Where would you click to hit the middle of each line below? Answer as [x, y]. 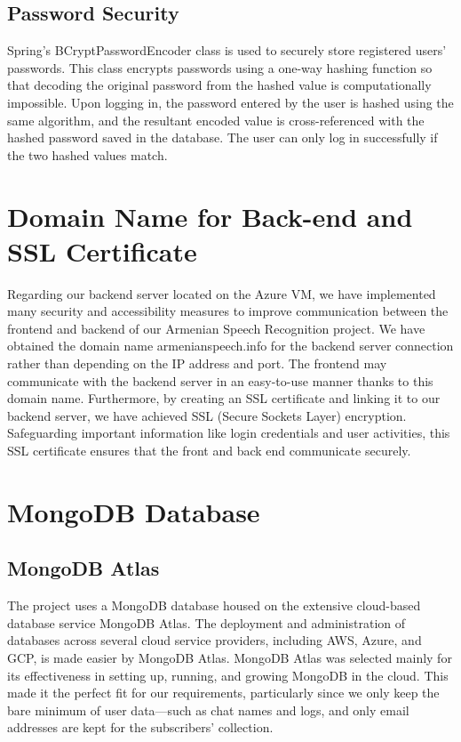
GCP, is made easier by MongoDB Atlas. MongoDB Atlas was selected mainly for [230, 657]
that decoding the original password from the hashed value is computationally [219, 85]
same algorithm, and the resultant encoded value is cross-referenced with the [216, 120]
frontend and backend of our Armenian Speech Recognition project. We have [216, 328]
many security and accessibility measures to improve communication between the [228, 311]
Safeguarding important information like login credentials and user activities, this [229, 433]
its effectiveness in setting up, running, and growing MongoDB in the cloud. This [228, 675]
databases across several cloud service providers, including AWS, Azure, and [215, 640]
